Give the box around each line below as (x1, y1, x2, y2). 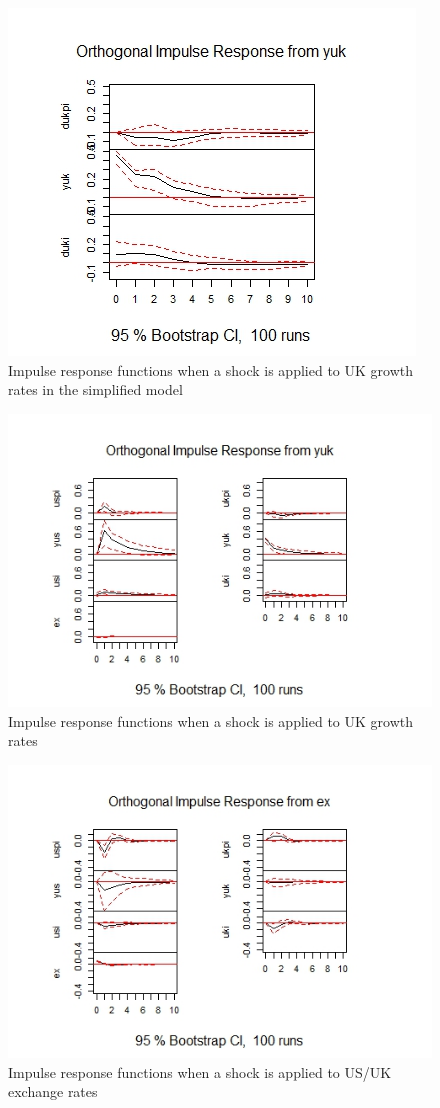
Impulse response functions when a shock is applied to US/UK (8, 1061, 392, 1082)
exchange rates (8, 1081, 98, 1102)
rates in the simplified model (8, 379, 183, 400)
